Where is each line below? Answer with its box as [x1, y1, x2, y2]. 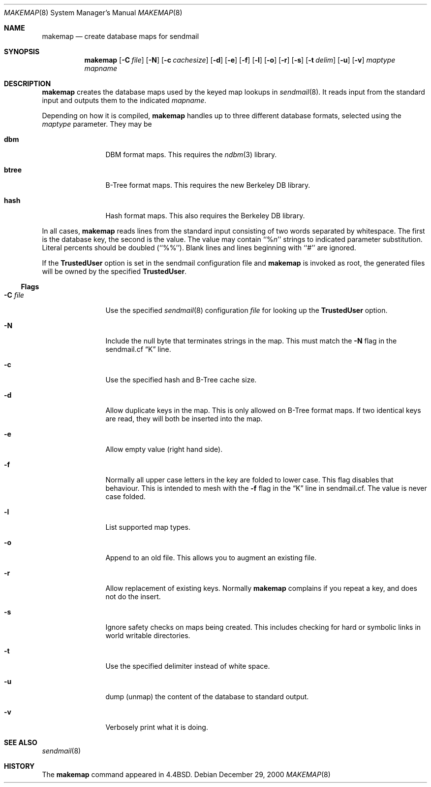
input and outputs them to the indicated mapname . [42, 96, 207, 104]
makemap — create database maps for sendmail [42, 32, 199, 40]
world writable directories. [105, 631, 190, 640]
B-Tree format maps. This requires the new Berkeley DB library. [105, 181, 310, 189]
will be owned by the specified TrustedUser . [42, 267, 187, 275]
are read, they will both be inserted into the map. [105, 414, 263, 423]
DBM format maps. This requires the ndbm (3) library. [105, 150, 277, 159]
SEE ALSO [4, 738, 37, 747]
